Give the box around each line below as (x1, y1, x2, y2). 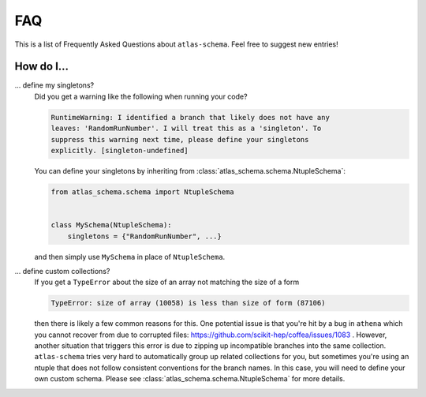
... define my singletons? (14, 81, 95, 90)
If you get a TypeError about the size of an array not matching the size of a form (34, 277, 300, 287)
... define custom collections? (14, 266, 110, 275)
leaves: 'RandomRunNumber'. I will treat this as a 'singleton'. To (50, 124, 322, 133)
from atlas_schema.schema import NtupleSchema (50, 187, 234, 197)
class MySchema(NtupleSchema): (50, 221, 173, 230)
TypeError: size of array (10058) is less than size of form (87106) (50, 298, 326, 308)
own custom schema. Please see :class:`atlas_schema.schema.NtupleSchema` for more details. (34, 374, 346, 384)
